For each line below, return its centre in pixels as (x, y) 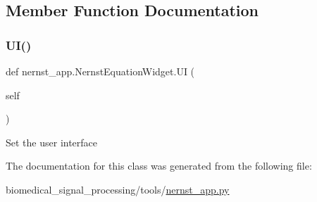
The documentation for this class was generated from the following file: (159, 166)
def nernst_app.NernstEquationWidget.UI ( (100, 71)
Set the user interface (52, 142)
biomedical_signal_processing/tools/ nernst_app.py (118, 189)
